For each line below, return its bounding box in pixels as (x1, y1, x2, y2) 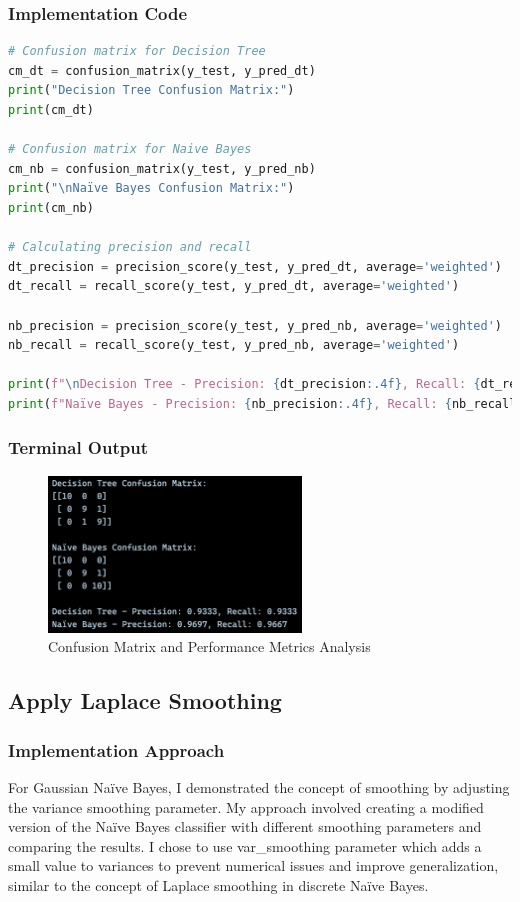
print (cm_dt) (8, 103, 94, 117)
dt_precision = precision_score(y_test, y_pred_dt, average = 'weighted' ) (8, 259, 503, 274)
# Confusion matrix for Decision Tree (8, 44, 266, 59)
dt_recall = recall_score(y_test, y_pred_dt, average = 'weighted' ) (8, 279, 460, 294)
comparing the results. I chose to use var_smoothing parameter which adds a (8, 835, 482, 856)
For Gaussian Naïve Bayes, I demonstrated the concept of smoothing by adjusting (8, 776, 510, 797)
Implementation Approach (8, 737, 225, 762)
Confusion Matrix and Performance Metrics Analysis (48, 636, 371, 657)
